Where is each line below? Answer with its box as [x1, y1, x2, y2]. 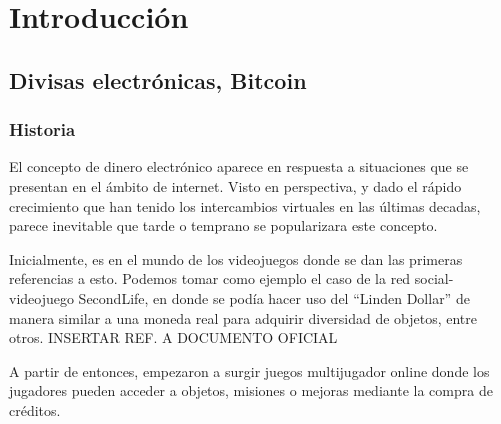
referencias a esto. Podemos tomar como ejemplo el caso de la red [9, 268, 411, 289]
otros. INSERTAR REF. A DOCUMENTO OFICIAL [9, 327, 338, 348]
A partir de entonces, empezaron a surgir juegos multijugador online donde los [9, 360, 490, 381]
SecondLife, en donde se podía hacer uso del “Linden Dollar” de [78, 287, 470, 308]
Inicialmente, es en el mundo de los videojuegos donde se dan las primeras [9, 248, 463, 269]
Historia [9, 117, 76, 142]
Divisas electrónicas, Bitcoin [9, 64, 307, 95]
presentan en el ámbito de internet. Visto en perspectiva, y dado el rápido [9, 175, 462, 196]
